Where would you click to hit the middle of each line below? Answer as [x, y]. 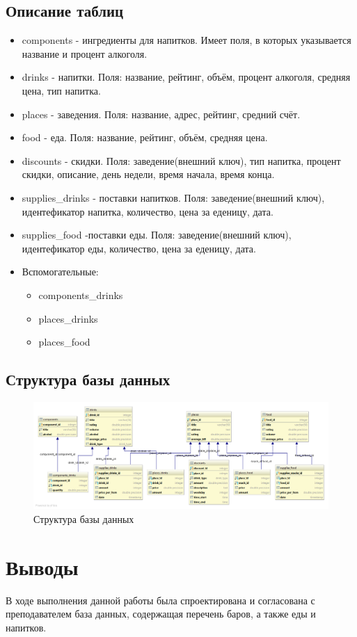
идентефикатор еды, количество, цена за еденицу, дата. [139, 248]
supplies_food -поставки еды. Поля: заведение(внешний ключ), [157, 235]
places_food [64, 342]
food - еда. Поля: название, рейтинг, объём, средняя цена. [145, 137]
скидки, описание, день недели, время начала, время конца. [148, 174]
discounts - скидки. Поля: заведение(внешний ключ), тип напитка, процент [181, 160]
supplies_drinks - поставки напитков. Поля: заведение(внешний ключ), [173, 197]
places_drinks [68, 318]
